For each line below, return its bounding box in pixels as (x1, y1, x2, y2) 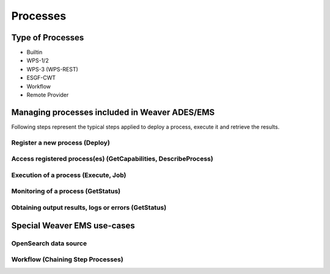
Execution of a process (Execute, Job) (11, 171, 127, 179)
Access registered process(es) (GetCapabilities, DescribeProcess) (11, 154, 213, 163)
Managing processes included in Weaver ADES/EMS (11, 107, 215, 117)
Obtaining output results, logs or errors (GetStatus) (11, 203, 167, 212)
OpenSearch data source (11, 239, 87, 247)
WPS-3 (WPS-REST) (26, 65, 79, 73)
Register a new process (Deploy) (11, 138, 110, 146)
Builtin (26, 49, 43, 56)
